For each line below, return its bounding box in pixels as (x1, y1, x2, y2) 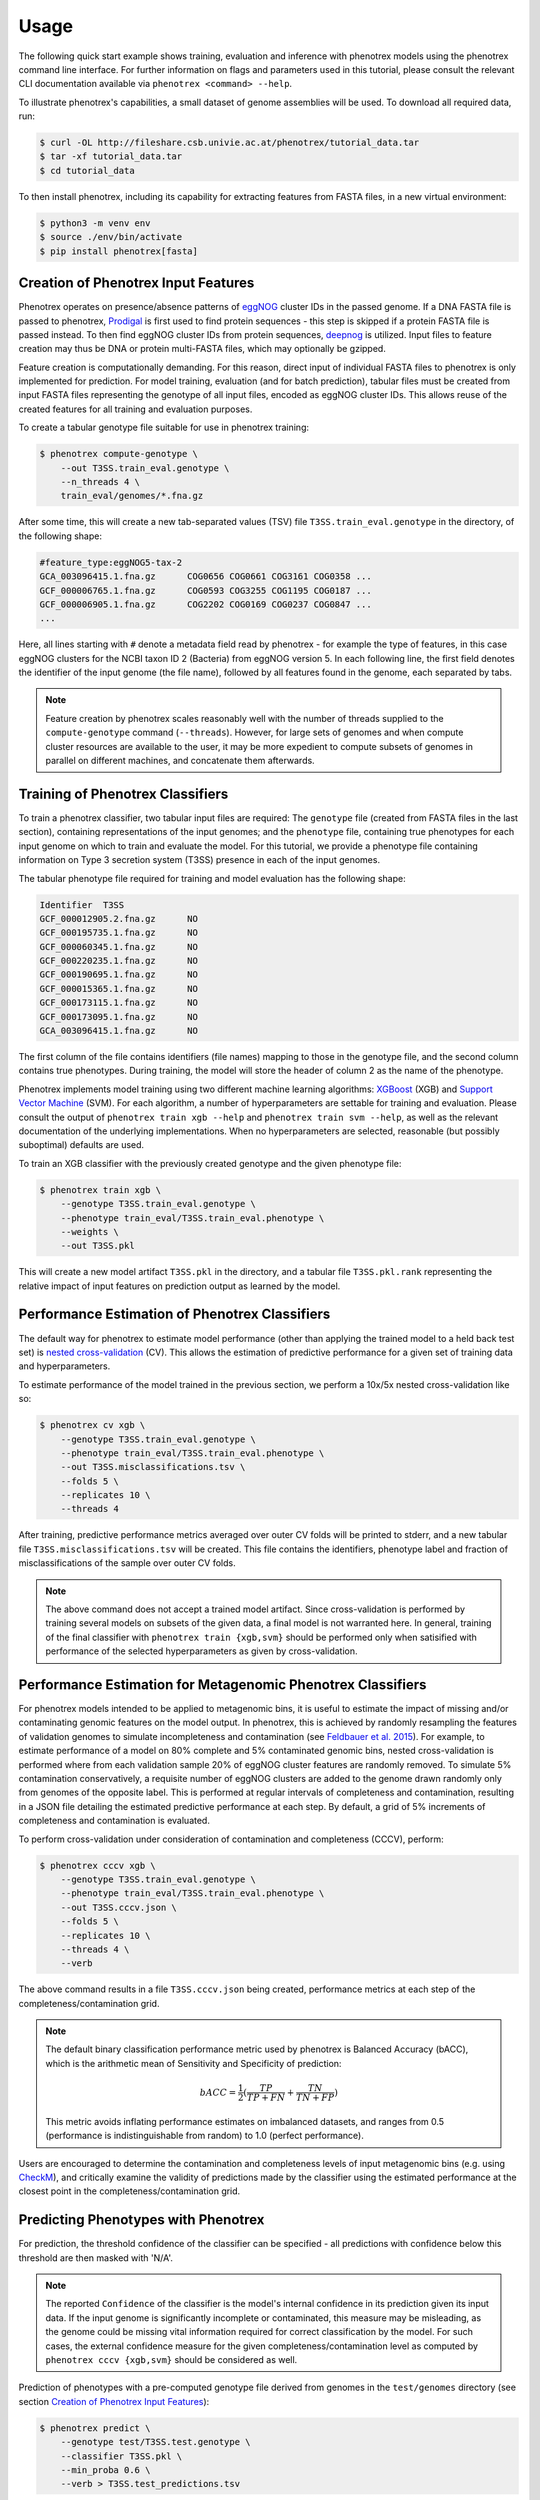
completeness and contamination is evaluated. (18, 1815, 210, 1827)
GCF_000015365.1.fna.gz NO (39, 983, 199, 994)
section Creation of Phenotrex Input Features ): (18, 2395, 210, 2407)
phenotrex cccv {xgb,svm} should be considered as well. (45, 2354, 298, 2366)
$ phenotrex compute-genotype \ (39, 448, 199, 460)
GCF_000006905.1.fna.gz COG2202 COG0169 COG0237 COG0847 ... (39, 598, 372, 610)
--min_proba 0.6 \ (60, 2464, 151, 2475)
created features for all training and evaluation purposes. (18, 403, 253, 415)
